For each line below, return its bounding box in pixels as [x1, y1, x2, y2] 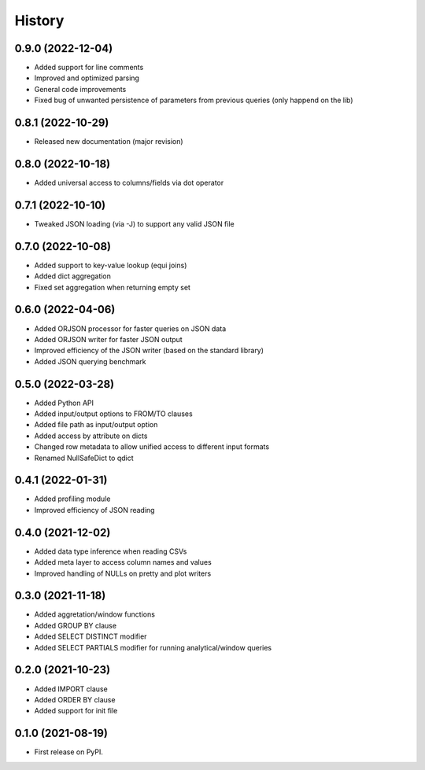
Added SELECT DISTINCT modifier [34, 632, 147, 641]
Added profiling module [34, 494, 111, 503]
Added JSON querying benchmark [34, 356, 146, 366]
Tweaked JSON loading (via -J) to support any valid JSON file [34, 219, 235, 228]
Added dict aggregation [34, 271, 112, 281]
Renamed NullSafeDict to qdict [34, 453, 134, 462]
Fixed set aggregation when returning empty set [34, 282, 190, 292]
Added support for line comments [34, 63, 144, 72]
